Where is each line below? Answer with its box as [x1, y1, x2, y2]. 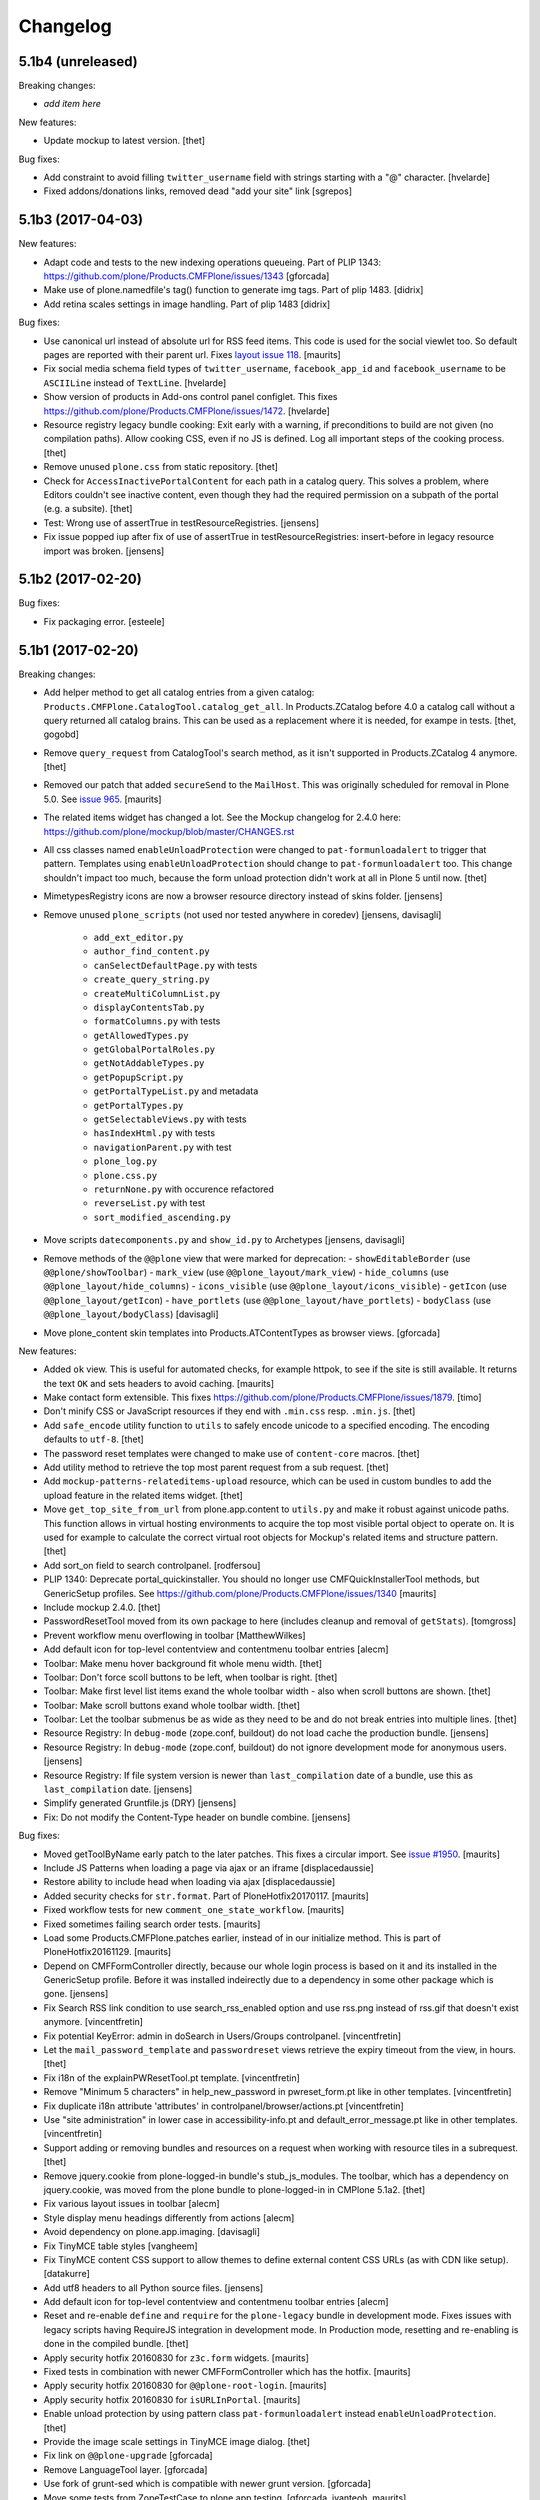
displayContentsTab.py [93, 1001, 205, 1013]
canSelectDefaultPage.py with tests [93, 959, 258, 971]
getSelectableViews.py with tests [93, 1113, 247, 1125]
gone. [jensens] [43, 1988, 109, 2000]
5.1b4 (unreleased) [18, 53, 139, 70]
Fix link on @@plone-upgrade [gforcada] [43, 2450, 214, 2462]
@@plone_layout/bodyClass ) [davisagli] [43, 1308, 219, 1320]
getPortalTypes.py [93, 1100, 184, 1111]
